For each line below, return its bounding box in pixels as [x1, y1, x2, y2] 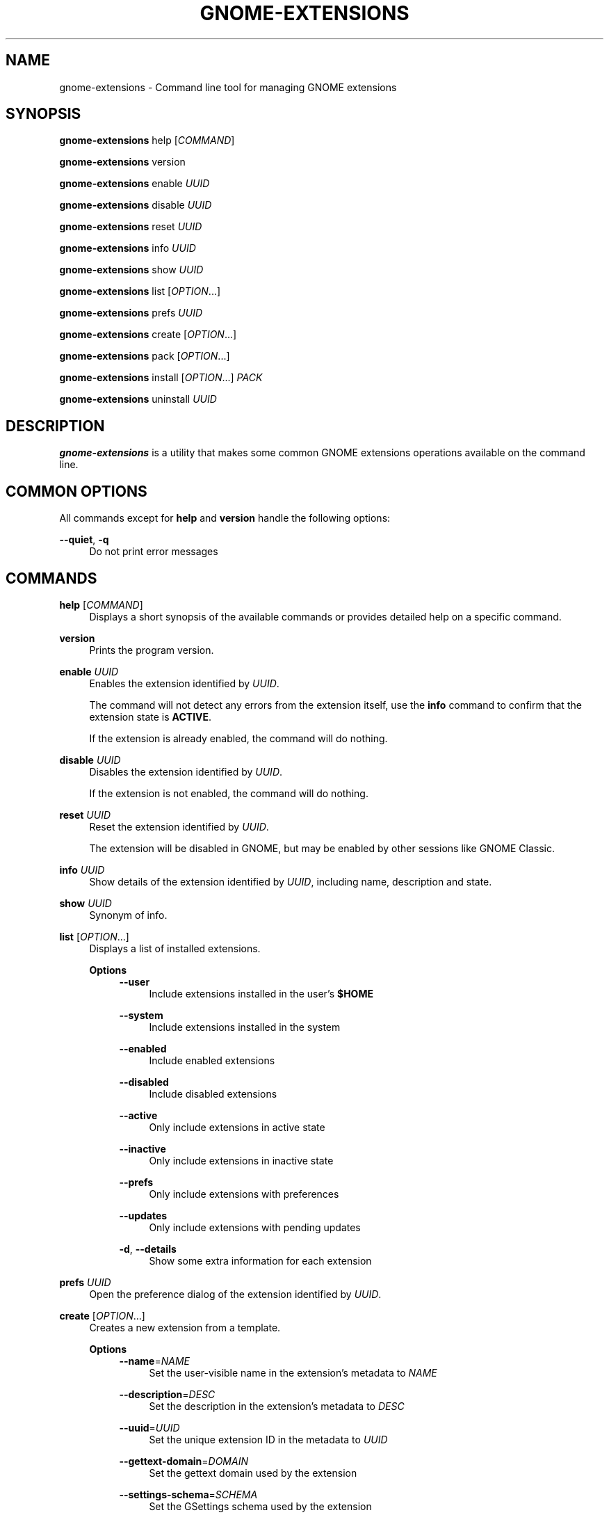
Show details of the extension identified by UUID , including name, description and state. [89, 875, 492, 888]
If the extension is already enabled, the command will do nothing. [89, 732, 388, 744]
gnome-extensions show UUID [59, 264, 204, 276]
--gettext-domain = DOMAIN [119, 1454, 248, 1467]
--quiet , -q [59, 534, 109, 546]
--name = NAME [119, 1354, 190, 1367]
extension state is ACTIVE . [89, 710, 212, 723]
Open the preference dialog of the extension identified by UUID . [89, 1288, 382, 1300]
